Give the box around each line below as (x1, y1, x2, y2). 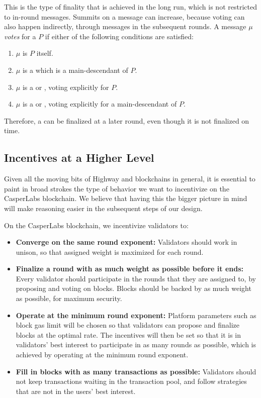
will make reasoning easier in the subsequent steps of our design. (4, 203, 203, 213)
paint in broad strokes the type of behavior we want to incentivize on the (4, 183, 229, 193)
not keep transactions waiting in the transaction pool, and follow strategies (16, 376, 247, 386)
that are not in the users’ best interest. (16, 385, 136, 396)
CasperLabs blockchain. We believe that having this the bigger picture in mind (4, 193, 247, 204)
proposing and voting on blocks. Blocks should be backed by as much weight (16, 283, 251, 293)
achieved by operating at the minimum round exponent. (16, 349, 189, 360)
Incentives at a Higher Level (4, 150, 154, 165)
